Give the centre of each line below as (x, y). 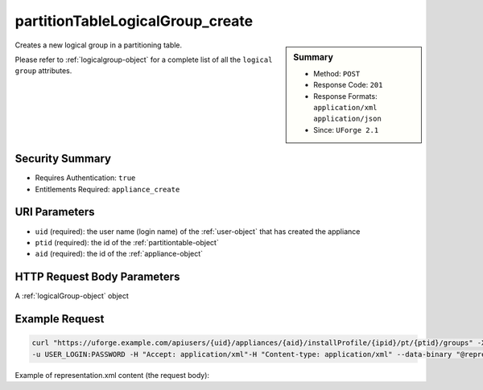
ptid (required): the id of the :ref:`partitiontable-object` (127, 242)
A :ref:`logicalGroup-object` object (72, 296)
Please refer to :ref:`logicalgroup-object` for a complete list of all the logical (144, 60)
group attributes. (43, 71)
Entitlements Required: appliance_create (107, 189)
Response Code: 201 (348, 85)
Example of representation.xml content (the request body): (112, 375)
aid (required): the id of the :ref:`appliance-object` (119, 254)
